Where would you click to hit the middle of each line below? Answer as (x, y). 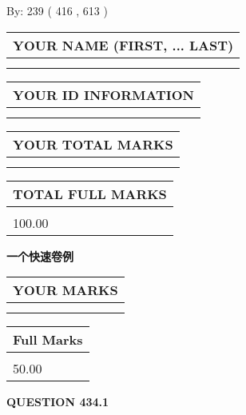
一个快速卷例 (40, 255)
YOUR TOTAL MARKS (93, 144)
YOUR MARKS (65, 290)
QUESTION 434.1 (58, 402)
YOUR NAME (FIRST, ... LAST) (123, 45)
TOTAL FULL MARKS (90, 194)
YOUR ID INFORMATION (103, 94)
